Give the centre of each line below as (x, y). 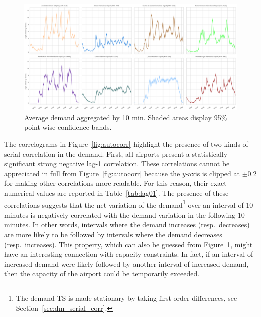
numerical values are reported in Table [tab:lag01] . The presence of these (116, 193)
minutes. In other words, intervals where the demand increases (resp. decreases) (127, 224)
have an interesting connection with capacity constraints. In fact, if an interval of (129, 254)
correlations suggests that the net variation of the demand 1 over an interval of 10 (129, 204)
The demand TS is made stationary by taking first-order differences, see (126, 298)
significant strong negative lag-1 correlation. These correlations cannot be (117, 164)
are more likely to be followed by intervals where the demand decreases (113, 234)
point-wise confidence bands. (68, 127)
